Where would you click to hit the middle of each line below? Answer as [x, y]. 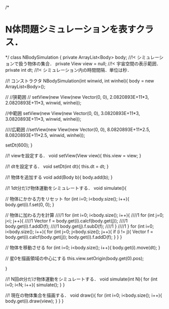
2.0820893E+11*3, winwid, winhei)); [43, 103]
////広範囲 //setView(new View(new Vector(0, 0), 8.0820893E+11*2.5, [78, 129]
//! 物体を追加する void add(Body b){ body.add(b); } [59, 177]
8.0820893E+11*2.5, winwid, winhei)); [45, 135]
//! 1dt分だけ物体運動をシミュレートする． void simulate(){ [66, 188]
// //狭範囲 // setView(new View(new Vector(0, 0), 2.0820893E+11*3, [77, 97]
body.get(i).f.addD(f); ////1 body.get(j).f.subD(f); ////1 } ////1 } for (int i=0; [80, 226]
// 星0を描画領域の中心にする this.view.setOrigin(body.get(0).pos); [75, 258]
